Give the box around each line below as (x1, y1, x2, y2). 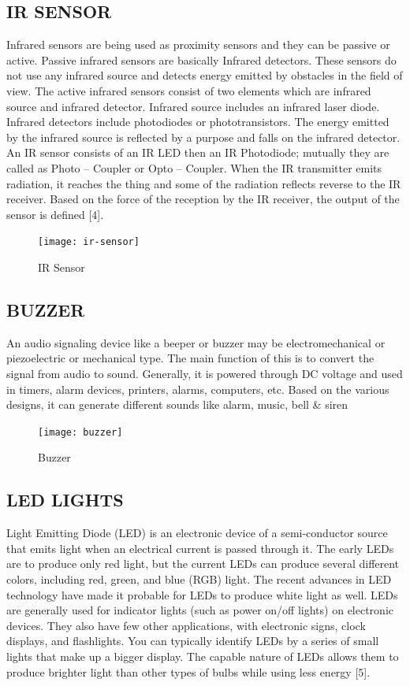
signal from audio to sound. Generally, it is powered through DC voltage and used (6, 365, 403, 381)
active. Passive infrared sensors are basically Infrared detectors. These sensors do (6, 51, 397, 68)
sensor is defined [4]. (6, 206, 104, 222)
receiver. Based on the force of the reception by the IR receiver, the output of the (6, 191, 400, 207)
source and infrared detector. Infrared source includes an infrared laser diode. (6, 98, 380, 114)
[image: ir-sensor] (38, 236, 140, 248)
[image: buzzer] (38, 426, 123, 438)
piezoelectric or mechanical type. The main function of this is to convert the (6, 350, 375, 366)
